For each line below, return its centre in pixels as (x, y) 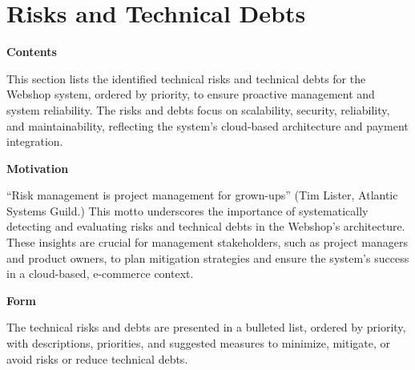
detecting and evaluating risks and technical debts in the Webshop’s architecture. (206, 226)
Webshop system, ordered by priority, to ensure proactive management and (191, 94)
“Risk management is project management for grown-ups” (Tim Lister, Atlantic (202, 195)
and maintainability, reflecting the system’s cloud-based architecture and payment (207, 125)
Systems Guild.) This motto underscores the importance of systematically (187, 210)
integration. (35, 141)
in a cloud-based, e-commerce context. (100, 273)
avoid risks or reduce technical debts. (97, 358)
